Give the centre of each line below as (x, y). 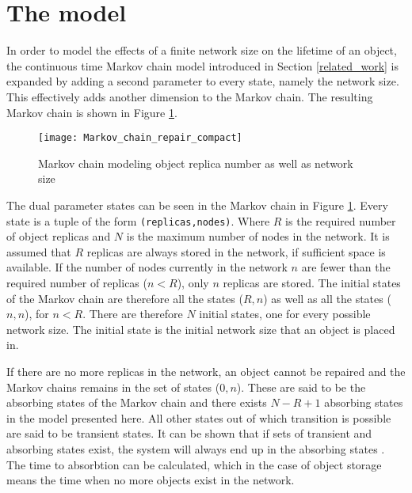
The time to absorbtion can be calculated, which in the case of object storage (194, 464)
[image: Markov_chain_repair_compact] (140, 138)
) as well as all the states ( (327, 298)
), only (193, 282)
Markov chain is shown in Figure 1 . (92, 112)
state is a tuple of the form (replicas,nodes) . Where (138, 220)
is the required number (341, 220)
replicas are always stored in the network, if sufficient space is (236, 251)
